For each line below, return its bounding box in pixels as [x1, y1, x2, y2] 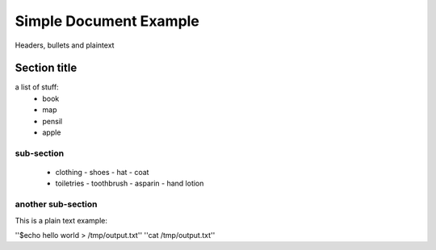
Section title [15, 61, 78, 75]
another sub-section [15, 198, 98, 210]
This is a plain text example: [15, 215, 108, 225]
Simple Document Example [15, 12, 199, 30]
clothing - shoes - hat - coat [55, 167, 149, 177]
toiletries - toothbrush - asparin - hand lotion [55, 178, 204, 189]
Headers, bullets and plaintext [15, 40, 115, 50]
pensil [42, 116, 63, 126]
